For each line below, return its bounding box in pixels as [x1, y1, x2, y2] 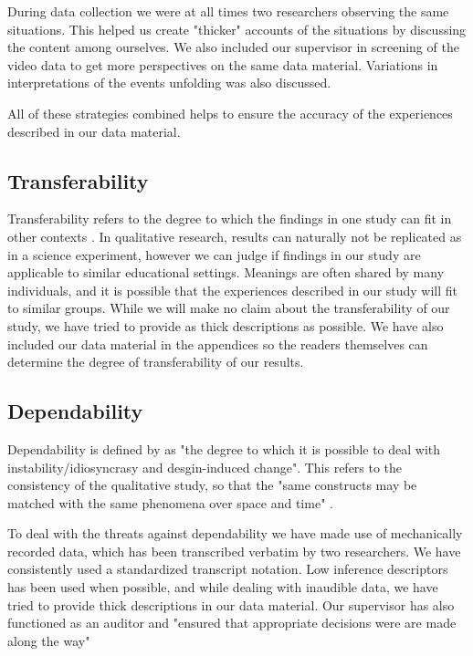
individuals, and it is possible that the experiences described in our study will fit [7, 280, 458, 299]
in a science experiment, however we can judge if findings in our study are [7, 245, 421, 264]
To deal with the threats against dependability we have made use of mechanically [7, 524, 463, 543]
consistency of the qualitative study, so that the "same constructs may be [7, 475, 417, 495]
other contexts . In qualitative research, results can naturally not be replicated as [7, 226, 462, 245]
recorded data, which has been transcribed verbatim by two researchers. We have [7, 541, 461, 560]
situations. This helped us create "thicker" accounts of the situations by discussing [7, 19, 467, 38]
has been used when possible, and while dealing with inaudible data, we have [7, 578, 438, 597]
